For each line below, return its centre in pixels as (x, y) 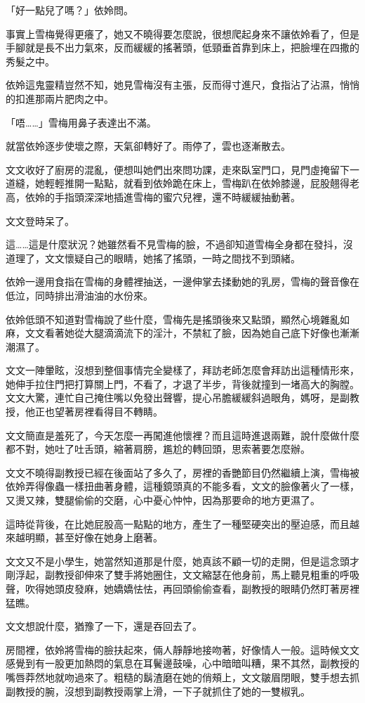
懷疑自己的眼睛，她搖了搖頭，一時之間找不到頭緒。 (182, 258)
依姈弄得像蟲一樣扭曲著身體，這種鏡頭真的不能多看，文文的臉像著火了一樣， (182, 486)
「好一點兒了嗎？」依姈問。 (69, 10)
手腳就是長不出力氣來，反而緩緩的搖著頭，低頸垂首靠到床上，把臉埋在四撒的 (182, 47)
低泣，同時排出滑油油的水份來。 (79, 295)
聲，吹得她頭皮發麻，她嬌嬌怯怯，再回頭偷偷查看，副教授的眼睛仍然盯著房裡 (182, 588)
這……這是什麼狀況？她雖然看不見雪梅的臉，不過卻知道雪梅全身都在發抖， (174, 244)
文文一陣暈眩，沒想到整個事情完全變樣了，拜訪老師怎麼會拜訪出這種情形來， (182, 370)
